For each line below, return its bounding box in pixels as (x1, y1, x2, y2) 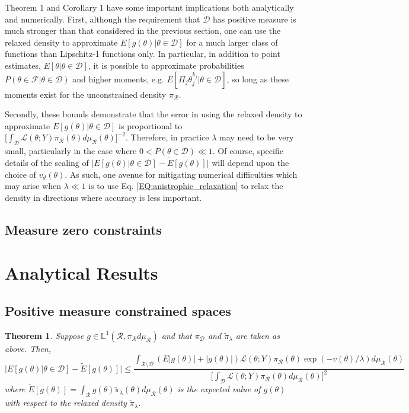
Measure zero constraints (5, 220, 162, 238)
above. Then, (5, 342, 52, 354)
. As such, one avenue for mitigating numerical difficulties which (65, 168, 298, 180)
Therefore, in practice (130, 131, 209, 143)
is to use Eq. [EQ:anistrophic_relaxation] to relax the (88, 180, 283, 192)
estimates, (5, 59, 41, 71)
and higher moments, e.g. (72, 72, 164, 85)
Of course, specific (218, 145, 283, 157)
